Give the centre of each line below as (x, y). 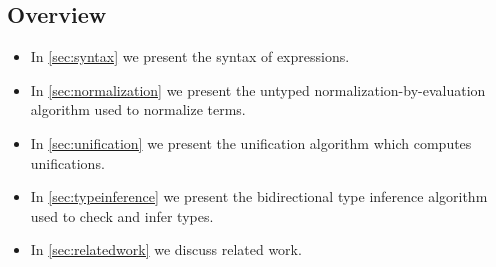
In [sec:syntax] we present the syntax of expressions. (190, 56)
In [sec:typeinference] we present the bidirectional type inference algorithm (259, 196)
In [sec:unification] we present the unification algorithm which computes (251, 142)
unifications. (67, 162)
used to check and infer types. (122, 215)
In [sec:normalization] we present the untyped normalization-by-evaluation (258, 89)
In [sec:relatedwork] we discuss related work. (166, 249)
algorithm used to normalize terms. (138, 109)
